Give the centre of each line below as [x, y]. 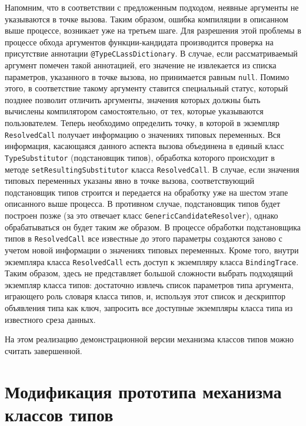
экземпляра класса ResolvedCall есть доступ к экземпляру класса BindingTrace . [152, 261]
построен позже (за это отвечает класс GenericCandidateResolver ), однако [142, 215]
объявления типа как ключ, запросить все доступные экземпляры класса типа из [149, 307]
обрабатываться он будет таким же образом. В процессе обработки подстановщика [153, 227]
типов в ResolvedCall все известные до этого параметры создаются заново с [144, 238]
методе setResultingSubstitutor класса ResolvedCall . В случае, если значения [152, 169]
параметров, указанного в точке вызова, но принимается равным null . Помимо [147, 76]
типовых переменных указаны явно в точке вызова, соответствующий [129, 181]
